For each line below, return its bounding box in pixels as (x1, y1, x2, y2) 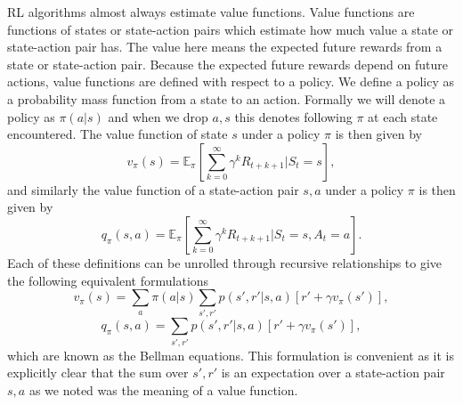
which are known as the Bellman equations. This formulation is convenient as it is (7, 345, 454, 364)
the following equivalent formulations (7, 271, 209, 289)
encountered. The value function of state (7, 125, 228, 143)
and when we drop (108, 107, 208, 126)
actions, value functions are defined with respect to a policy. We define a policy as (7, 72, 455, 91)
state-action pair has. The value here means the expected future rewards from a (7, 37, 443, 56)
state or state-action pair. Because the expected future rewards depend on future (7, 54, 448, 73)
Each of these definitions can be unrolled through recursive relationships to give (7, 253, 443, 271)
